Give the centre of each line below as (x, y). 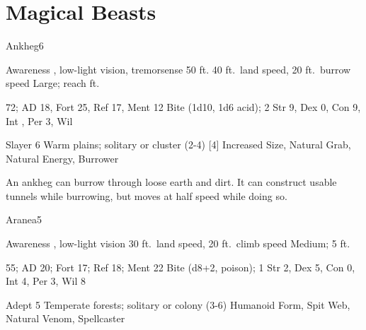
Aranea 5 (24, 219)
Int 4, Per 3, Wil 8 (46, 281)
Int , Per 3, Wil (39, 120)
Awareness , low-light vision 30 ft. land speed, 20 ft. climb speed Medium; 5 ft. (178, 243)
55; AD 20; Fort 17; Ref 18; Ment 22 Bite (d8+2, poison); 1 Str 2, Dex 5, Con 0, (181, 267)
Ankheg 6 (25, 46)
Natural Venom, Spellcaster (65, 318)
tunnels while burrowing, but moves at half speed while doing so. (147, 195)
